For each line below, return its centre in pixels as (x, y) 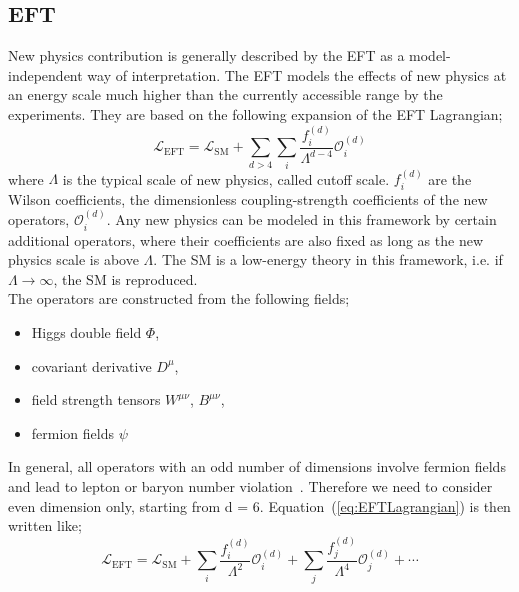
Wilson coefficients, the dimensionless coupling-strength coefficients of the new (248, 198)
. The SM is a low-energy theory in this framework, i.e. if (328, 259)
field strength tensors (96, 399)
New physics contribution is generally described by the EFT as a (206, 55)
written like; (45, 525)
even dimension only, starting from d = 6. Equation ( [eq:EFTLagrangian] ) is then (259, 505)
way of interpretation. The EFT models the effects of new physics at (297, 74)
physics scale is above (73, 259)
